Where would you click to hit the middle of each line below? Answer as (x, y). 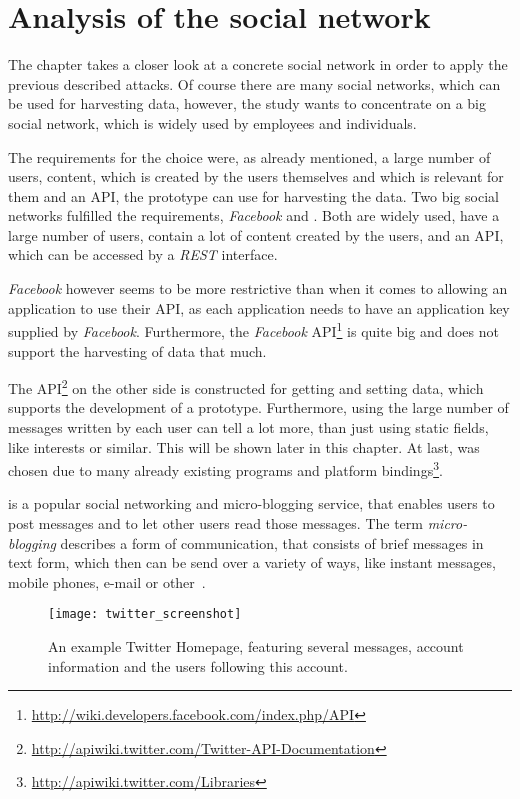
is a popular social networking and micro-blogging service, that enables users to (251, 503)
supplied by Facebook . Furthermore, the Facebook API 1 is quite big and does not (253, 329)
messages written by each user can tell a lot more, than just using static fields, (248, 426)
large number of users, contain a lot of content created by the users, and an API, (256, 234)
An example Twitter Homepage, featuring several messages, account (256, 646)
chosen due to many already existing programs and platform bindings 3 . (225, 468)
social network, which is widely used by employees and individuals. (212, 122)
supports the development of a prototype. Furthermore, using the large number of (258, 407)
